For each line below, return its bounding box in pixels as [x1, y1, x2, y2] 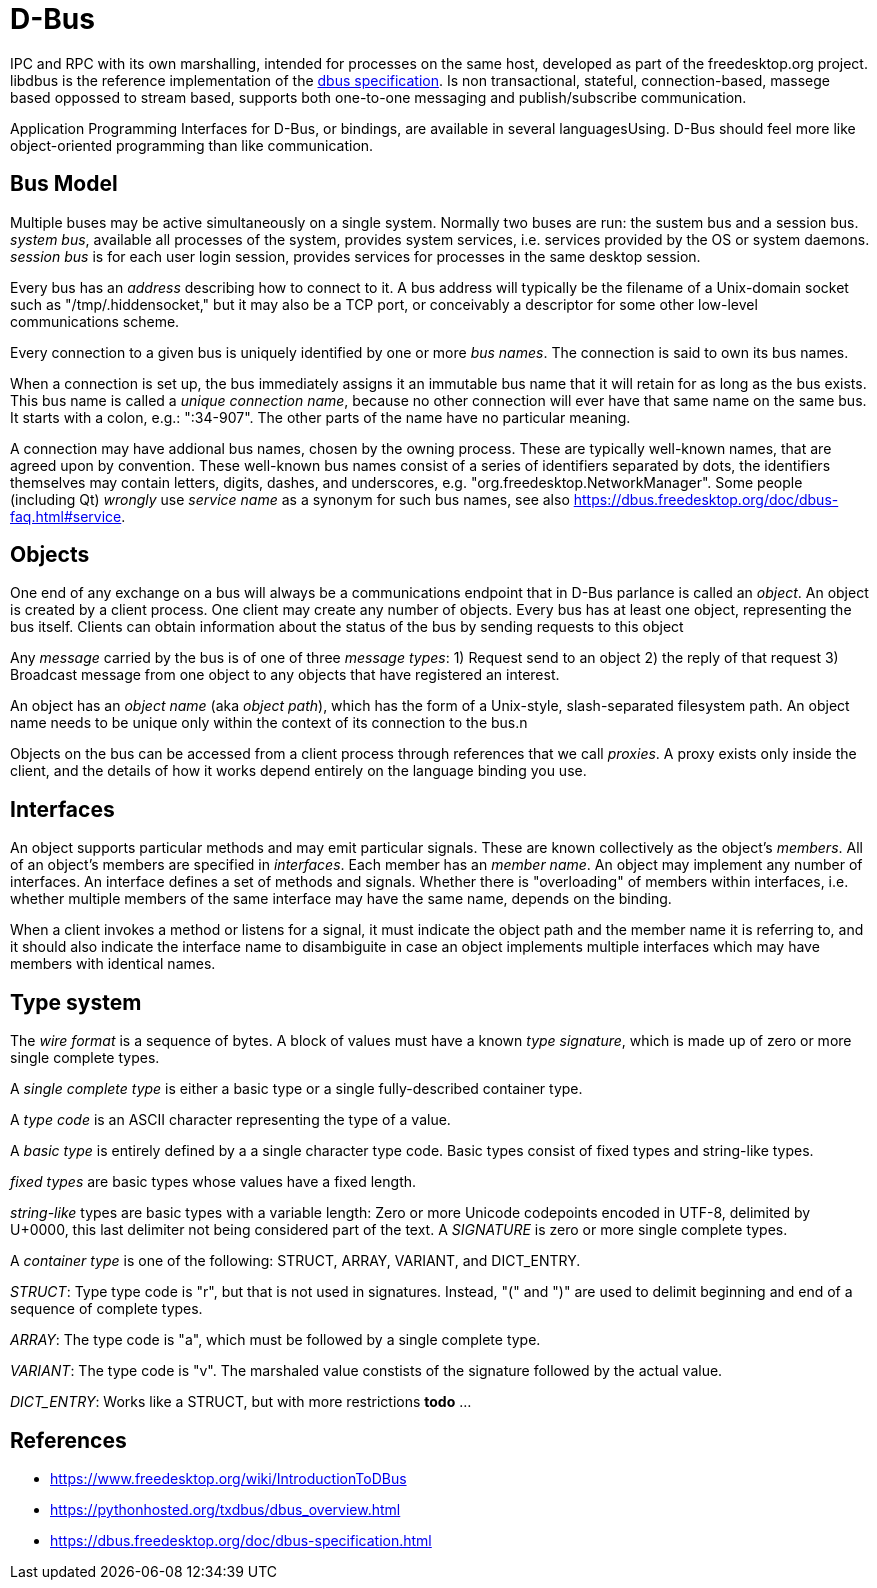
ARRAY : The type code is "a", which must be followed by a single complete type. [10, 1331, 541, 1349]
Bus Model [10, 171, 118, 197]
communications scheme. [10, 312, 180, 330]
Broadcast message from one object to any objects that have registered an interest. [10, 666, 560, 684]
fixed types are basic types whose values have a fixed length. [10, 1173, 417, 1191]
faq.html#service [10, 507, 122, 525]
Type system [10, 989, 142, 1015]
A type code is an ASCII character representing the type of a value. [10, 1111, 451, 1129]
